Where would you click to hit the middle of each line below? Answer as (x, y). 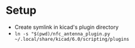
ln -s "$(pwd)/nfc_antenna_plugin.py (62, 34)
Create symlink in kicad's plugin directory (67, 27)
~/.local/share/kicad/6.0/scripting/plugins (72, 39)
